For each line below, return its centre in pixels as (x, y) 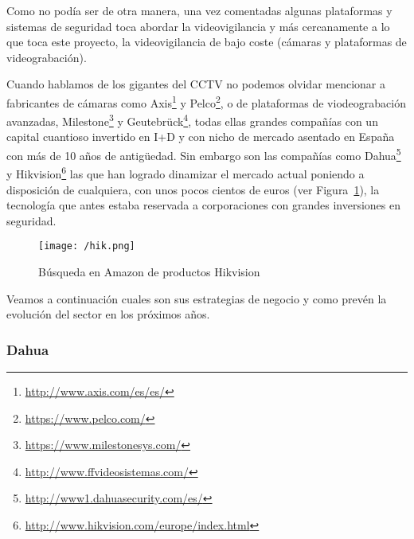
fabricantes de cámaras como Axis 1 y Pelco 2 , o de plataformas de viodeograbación (206, 101)
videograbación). (47, 57)
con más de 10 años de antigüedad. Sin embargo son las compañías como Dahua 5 (204, 154)
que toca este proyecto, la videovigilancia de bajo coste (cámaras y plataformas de (207, 42)
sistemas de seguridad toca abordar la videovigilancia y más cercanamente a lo (198, 26)
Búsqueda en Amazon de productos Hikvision (149, 271)
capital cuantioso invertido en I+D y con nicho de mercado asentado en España (201, 137)
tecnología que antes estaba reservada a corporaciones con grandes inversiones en (203, 205)
